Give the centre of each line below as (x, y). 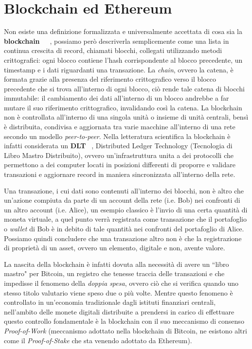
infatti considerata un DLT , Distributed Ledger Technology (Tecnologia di (118, 146)
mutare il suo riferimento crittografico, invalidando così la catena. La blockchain (123, 107)
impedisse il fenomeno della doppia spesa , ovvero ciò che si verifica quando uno (121, 283)
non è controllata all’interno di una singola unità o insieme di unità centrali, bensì (126, 117)
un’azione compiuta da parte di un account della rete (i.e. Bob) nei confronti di (122, 200)
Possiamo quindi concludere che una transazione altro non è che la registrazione (123, 238)
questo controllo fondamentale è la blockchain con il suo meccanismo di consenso (124, 321)
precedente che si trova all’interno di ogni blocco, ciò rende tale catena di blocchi (124, 88)
